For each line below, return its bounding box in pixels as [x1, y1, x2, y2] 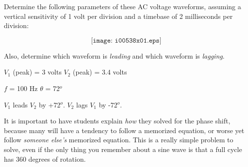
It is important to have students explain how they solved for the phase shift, [4, 116, 231, 126]
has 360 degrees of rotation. [4, 153, 86, 164]
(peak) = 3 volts [13, 67, 62, 77]
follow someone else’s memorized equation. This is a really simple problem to [4, 135, 233, 145]
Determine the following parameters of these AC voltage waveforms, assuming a [4, 1, 241, 11]
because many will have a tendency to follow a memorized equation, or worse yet [4, 125, 245, 135]
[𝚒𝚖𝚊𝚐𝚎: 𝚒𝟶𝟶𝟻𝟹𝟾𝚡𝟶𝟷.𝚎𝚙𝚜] [91, 37, 162, 44]
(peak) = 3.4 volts [73, 67, 127, 77]
